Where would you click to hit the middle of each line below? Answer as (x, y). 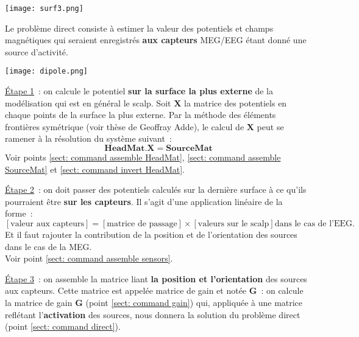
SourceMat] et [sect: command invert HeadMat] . (95, 169)
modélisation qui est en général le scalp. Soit (88, 102)
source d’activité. (37, 51)
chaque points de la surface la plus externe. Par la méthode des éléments (140, 115)
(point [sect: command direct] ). (63, 326)
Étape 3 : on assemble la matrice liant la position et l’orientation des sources (156, 278)
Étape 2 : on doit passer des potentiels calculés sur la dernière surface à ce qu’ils (156, 189)
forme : (19, 213)
